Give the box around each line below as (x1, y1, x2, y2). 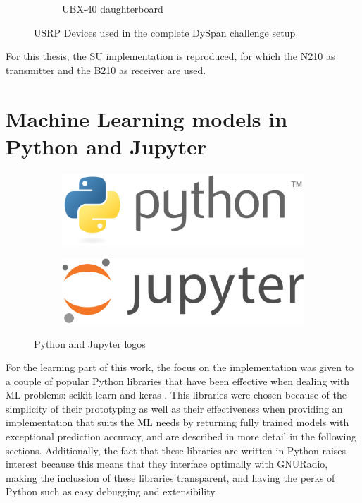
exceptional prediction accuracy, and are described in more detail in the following (6, 429, 357, 444)
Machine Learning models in (6, 104, 288, 133)
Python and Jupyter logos (34, 336, 146, 351)
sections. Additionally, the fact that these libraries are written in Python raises (6, 442, 347, 457)
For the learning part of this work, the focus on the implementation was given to (6, 360, 354, 375)
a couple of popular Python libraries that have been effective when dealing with (6, 373, 350, 388)
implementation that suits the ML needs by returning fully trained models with (6, 415, 349, 430)
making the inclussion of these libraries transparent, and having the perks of (6, 470, 335, 485)
